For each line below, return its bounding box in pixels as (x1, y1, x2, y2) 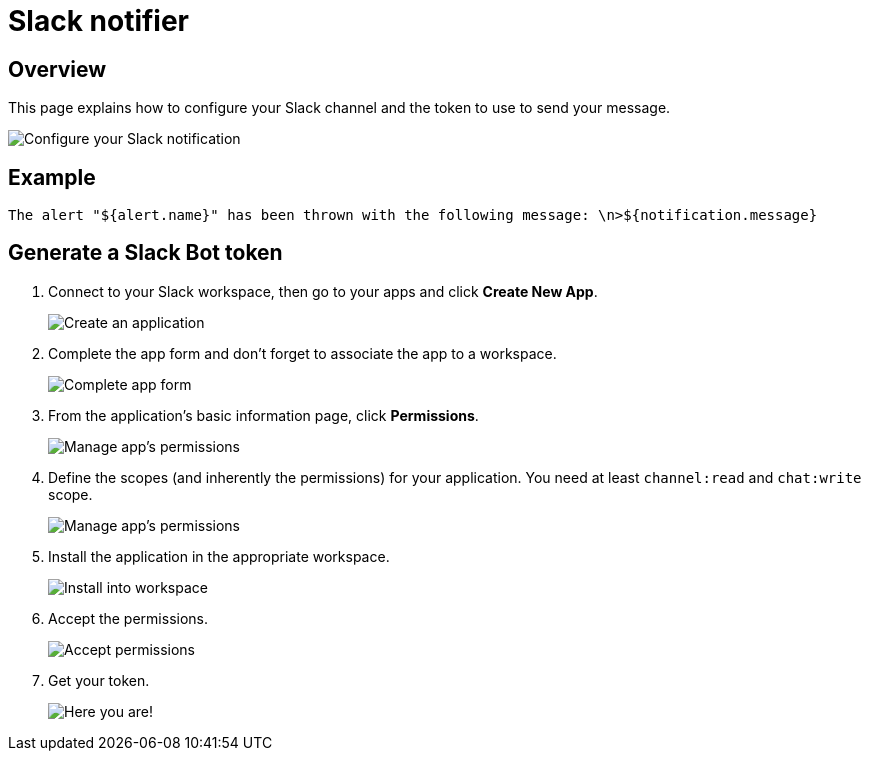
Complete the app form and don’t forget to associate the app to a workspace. (48, 344, 557, 362)
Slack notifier (8, 4, 190, 38)
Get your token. (48, 671, 150, 689)
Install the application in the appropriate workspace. (48, 547, 390, 565)
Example (8, 164, 96, 190)
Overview (8, 56, 107, 82)
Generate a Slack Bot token (8, 240, 283, 266)
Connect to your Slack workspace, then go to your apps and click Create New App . (48, 282, 598, 300)
